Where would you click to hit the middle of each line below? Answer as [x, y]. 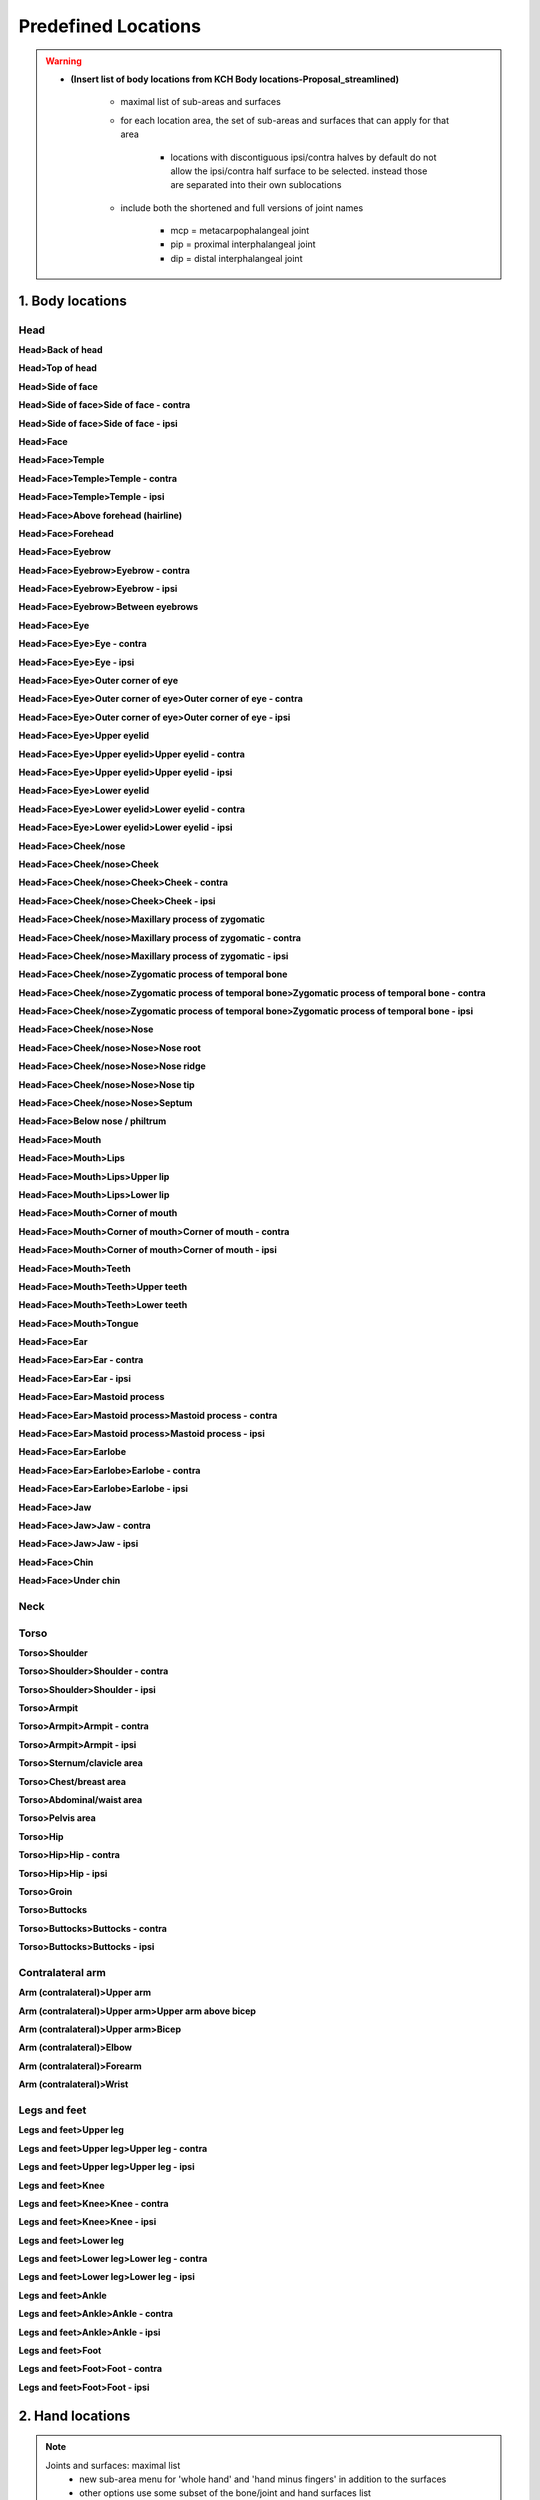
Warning [63, 61]
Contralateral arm [62, 1972]
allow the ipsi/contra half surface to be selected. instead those [299, 171]
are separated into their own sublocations [256, 185]
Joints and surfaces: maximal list [113, 2465]
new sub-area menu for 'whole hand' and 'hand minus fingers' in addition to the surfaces [263, 2479]
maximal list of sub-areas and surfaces [201, 102]
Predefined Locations [110, 26]
